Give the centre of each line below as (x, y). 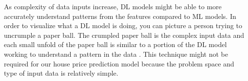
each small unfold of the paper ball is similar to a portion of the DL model (115, 44)
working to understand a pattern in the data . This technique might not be (116, 54)
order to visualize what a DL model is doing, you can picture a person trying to (123, 25)
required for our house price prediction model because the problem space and (119, 63)
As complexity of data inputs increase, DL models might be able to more (113, 6)
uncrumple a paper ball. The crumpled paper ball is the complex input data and (124, 35)
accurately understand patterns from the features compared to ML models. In (120, 16)
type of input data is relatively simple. (61, 73)
